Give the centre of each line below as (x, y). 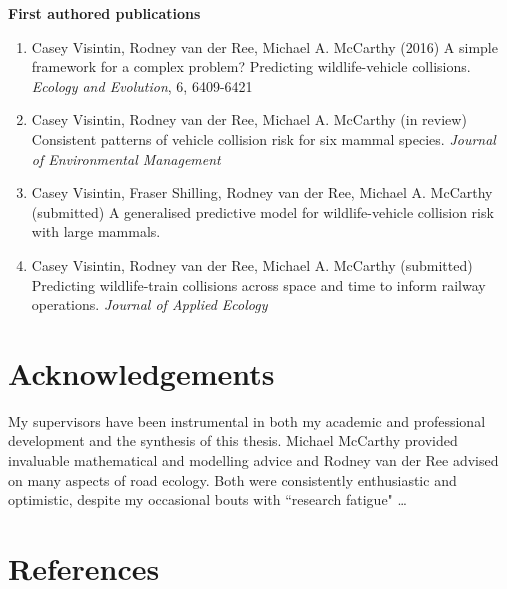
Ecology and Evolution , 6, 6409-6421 (142, 85)
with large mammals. (96, 231)
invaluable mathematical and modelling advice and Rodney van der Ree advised (253, 460)
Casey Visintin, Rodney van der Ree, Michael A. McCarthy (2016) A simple (264, 46)
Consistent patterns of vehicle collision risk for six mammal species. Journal (263, 138)
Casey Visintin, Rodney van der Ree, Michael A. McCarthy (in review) (249, 119)
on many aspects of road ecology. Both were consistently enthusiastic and (232, 479)
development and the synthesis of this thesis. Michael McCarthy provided (233, 440)
